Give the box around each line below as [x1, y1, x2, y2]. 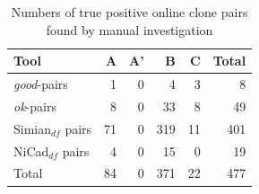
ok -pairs [13, 96, 56, 115]
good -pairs [13, 75, 68, 93]
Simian [13, 119, 52, 137]
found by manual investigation [46, 20, 213, 39]
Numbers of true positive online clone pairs [11, 3, 248, 21]
